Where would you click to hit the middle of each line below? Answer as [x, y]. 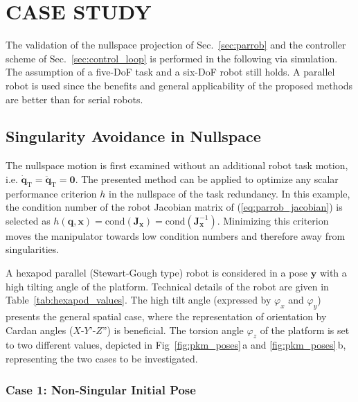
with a [333, 273]
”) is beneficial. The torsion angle [173, 330]
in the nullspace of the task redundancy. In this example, [230, 193]
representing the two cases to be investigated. [102, 359]
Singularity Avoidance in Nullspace [133, 136]
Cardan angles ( [39, 330]
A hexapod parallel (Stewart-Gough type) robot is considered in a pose [157, 273]
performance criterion [51, 193]
